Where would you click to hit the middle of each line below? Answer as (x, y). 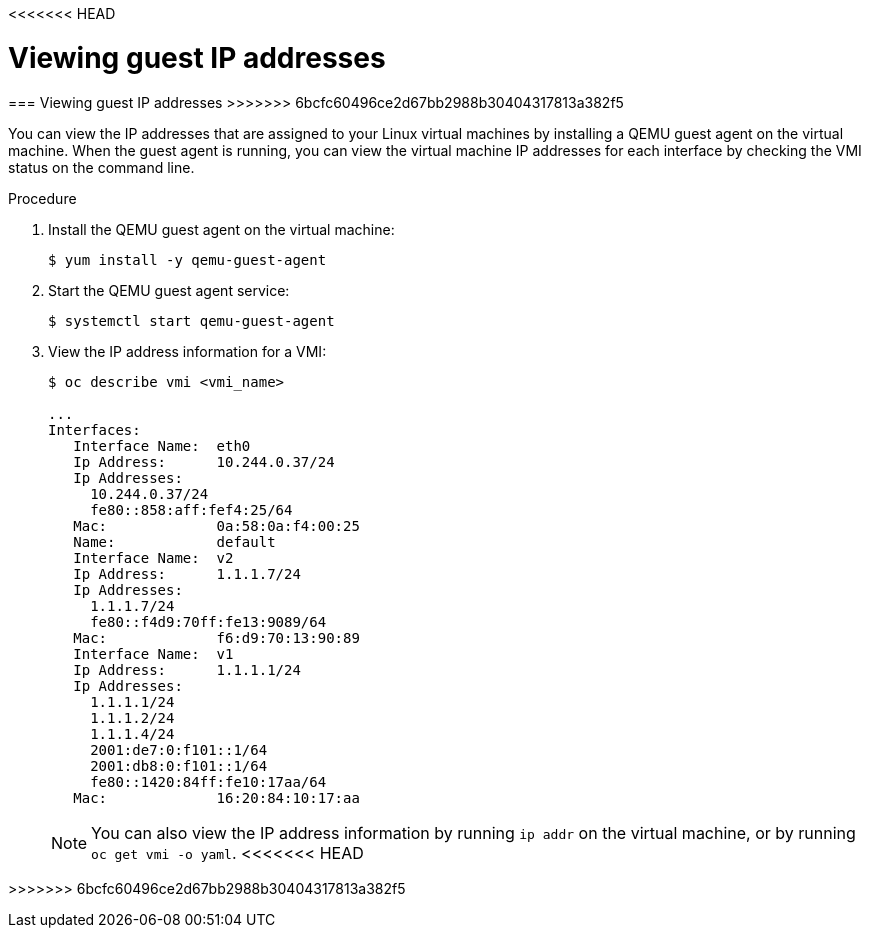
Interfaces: (94, 429)
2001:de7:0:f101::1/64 (179, 749)
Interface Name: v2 (153, 557)
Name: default (174, 541)
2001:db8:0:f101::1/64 (179, 765)
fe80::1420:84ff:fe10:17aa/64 (208, 781)
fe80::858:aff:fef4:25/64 (191, 509)
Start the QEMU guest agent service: (169, 290)
